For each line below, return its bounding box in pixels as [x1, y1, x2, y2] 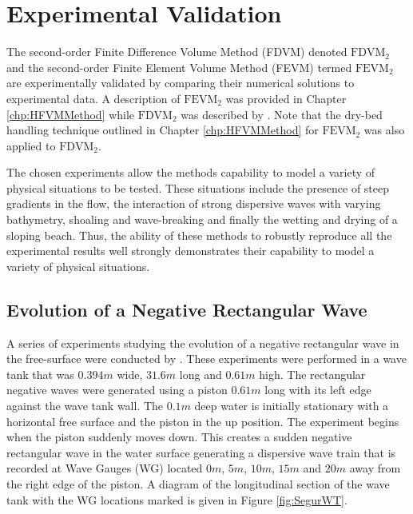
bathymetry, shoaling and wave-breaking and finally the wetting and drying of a [6, 211, 398, 228]
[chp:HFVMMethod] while [6, 106, 135, 122]
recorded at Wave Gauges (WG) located [6, 460, 203, 476]
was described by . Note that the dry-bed [181, 106, 383, 122]
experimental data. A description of [6, 90, 181, 106]
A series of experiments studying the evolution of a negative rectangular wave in [6, 334, 399, 351]
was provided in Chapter [225, 90, 347, 106]
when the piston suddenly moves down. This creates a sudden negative [6, 428, 352, 445]
